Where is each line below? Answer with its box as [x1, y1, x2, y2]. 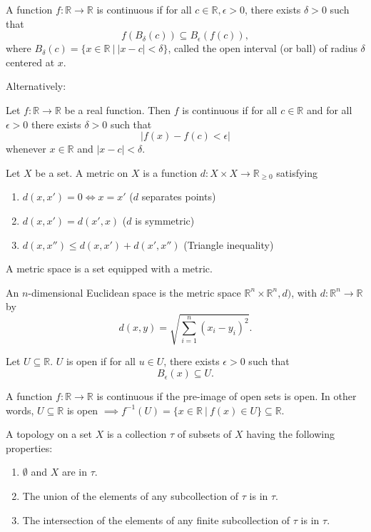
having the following [246, 426, 335, 441]
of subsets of [177, 426, 232, 441]
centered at [6, 54, 55, 69]
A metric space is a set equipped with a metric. [6, 261, 213, 276]
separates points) [141, 189, 216, 204]
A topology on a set [6, 426, 93, 441]
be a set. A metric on [35, 165, 128, 180]
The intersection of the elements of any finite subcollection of [22, 512, 290, 527]
